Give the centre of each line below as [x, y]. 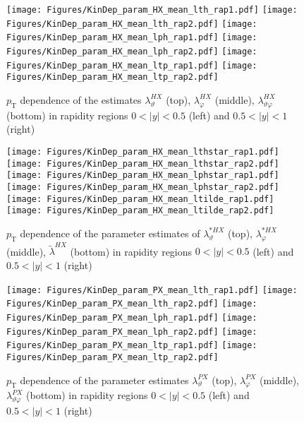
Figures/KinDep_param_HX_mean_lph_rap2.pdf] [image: [132, 51]
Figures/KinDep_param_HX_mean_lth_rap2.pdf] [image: [132, 24]
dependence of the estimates [81, 99]
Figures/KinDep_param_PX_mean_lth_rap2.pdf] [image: [132, 304]
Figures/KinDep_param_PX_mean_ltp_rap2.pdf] [113, 357]
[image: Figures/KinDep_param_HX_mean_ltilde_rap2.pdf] [140, 211]
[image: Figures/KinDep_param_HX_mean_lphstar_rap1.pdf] [143, 175]
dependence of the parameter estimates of [110, 233]
